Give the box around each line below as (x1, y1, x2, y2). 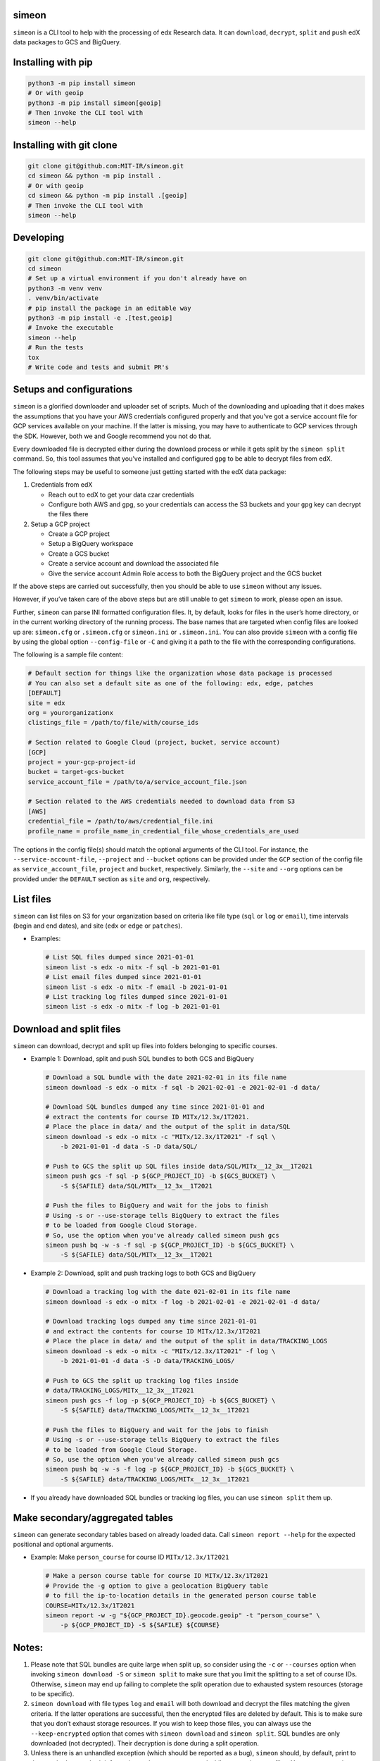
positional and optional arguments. (13, 1540, 114, 1548)
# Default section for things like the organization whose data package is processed (27, 669, 332, 678)
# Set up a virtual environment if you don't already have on (27, 275, 247, 282)
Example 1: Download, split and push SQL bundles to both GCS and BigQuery (30, 1054, 255, 1063)
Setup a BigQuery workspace (48, 540, 134, 548)
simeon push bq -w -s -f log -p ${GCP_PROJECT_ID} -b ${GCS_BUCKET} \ (45, 1465, 295, 1474)
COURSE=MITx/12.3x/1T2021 (45, 1601, 135, 1610)
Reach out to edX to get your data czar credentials (48, 490, 195, 499)
